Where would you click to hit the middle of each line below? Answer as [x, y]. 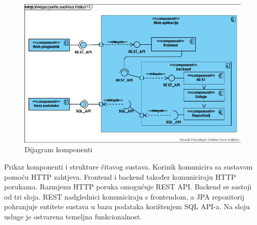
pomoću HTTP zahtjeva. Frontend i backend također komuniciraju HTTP [120, 176]
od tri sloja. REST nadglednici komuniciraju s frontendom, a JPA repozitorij [124, 196]
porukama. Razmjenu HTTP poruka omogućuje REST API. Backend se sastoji [128, 187]
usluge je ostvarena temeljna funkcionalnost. [73, 217]
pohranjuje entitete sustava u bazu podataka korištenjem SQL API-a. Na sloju [127, 206]
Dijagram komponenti [59, 149]
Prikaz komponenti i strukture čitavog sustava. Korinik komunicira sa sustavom [128, 167]
